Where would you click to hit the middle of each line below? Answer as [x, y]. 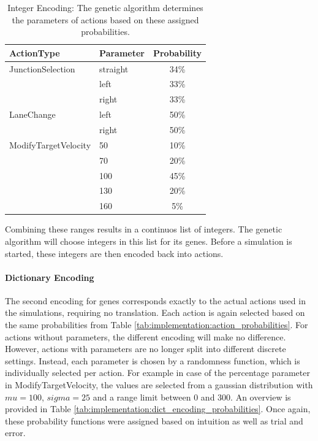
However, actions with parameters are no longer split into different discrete [146, 349]
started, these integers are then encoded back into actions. [114, 253]
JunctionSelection [42, 68]
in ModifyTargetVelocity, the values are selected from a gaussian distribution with [159, 385]
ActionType [35, 52]
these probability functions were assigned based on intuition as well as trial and [154, 420]
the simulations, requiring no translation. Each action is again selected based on [155, 313]
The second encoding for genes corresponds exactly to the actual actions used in [155, 300]
